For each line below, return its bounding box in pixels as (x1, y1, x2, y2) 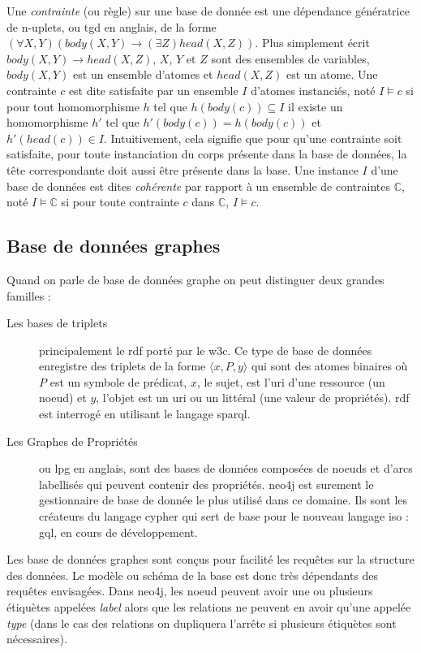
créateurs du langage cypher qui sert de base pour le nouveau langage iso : (39, 508, 409, 525)
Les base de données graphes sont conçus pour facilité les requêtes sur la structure (6, 551, 415, 568)
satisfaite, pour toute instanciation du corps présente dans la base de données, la (6, 145, 407, 162)
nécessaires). (6, 630, 67, 647)
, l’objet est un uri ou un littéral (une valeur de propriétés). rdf (96, 389, 410, 406)
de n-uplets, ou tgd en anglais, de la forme (6, 18, 217, 35)
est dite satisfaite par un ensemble (68, 81, 238, 98)
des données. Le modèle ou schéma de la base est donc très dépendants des (6, 566, 379, 583)
